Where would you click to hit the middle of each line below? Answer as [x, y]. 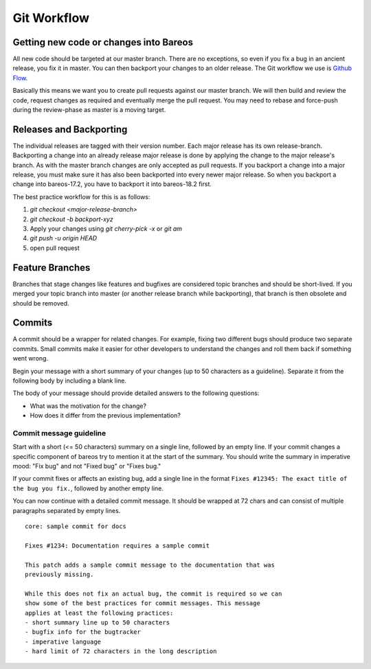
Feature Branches [52, 268]
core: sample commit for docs [76, 526]
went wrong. [30, 359]
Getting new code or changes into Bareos [103, 42]
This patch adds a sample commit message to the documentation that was [150, 565]
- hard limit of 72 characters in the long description [121, 651]
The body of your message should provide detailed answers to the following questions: [136, 393]
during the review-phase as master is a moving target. [89, 110]
